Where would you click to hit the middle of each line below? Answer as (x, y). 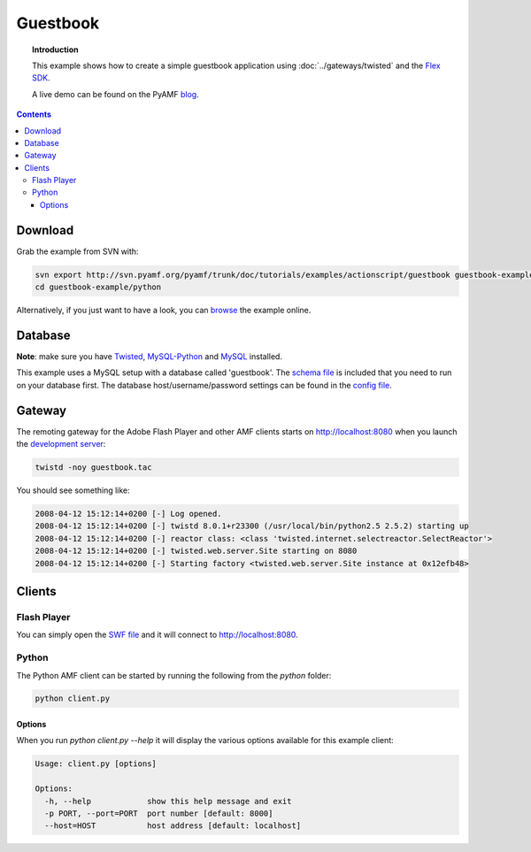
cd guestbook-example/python (98, 287)
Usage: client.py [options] (96, 764)
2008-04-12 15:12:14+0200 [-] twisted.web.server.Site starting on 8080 (196, 551)
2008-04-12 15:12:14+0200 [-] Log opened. (128, 514)
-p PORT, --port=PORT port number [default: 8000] (159, 814)
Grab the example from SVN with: (77, 251)
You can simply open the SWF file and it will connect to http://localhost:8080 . (157, 635)
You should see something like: (73, 490)
